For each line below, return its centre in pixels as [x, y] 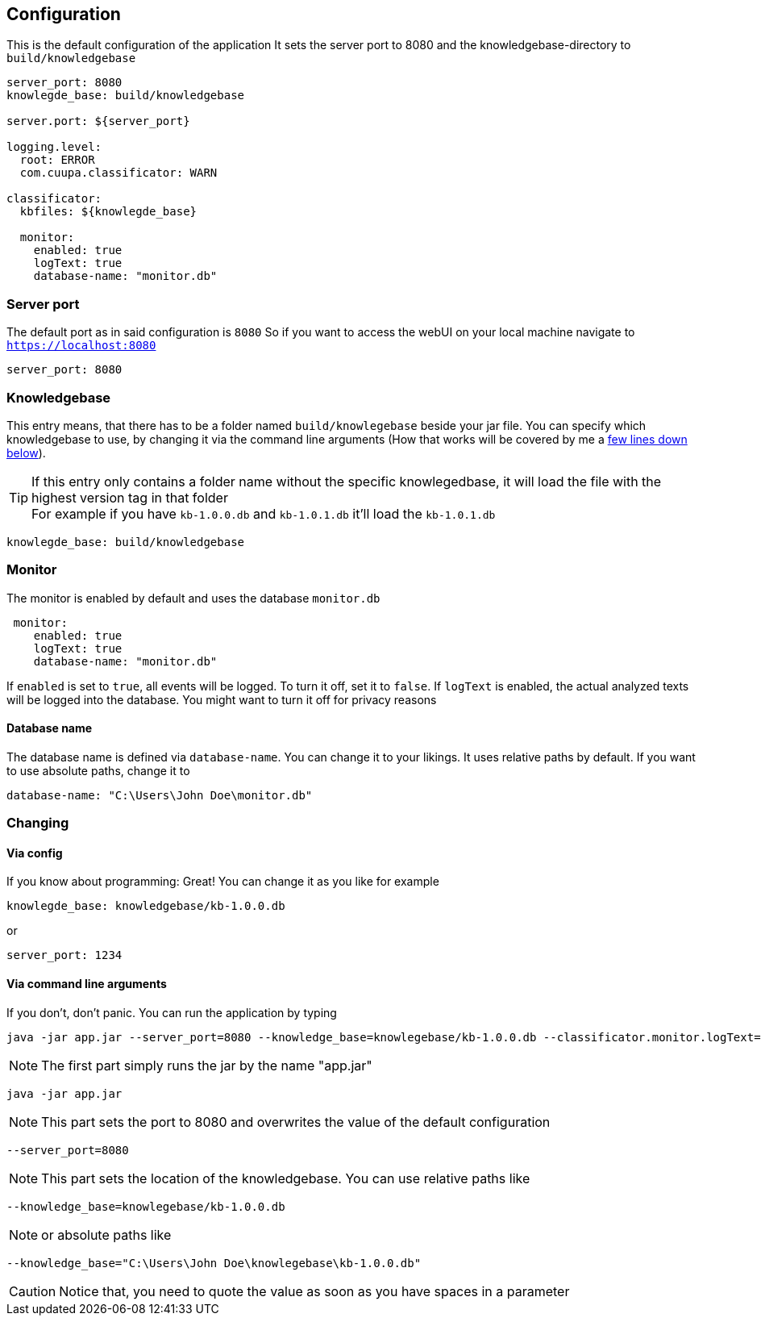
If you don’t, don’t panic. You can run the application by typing [172, 1012]
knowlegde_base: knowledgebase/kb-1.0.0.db [146, 906]
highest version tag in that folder [130, 497]
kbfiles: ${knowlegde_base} [108, 212]
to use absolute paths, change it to [98, 770]
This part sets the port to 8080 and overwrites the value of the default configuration [296, 1122]
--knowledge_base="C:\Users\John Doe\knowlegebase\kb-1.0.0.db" [214, 1263]
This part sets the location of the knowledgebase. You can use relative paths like [286, 1178]
